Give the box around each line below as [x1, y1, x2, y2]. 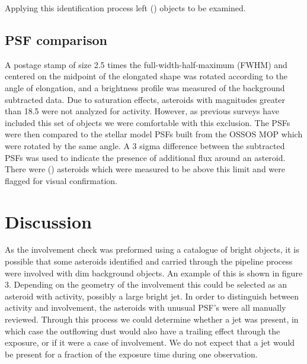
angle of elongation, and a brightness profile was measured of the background [5, 81, 285, 94]
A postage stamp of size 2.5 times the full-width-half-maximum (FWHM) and [5, 58, 287, 70]
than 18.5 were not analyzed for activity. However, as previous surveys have [5, 105, 279, 117]
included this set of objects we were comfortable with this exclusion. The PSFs [5, 116, 290, 128]
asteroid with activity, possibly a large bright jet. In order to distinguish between [5, 289, 299, 302]
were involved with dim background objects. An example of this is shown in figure [5, 266, 303, 279]
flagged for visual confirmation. [5, 174, 117, 186]
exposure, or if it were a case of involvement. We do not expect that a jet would [5, 336, 295, 349]
